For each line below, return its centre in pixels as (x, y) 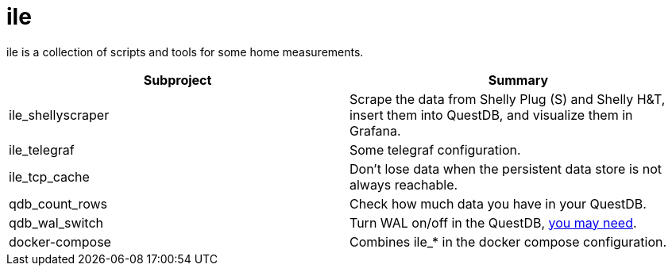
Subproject (178, 80)
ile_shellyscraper (59, 115)
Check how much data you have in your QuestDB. (498, 203)
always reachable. (404, 184)
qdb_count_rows (58, 203)
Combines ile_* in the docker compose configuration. (508, 241)
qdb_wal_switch (56, 222)
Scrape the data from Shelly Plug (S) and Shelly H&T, (508, 99)
